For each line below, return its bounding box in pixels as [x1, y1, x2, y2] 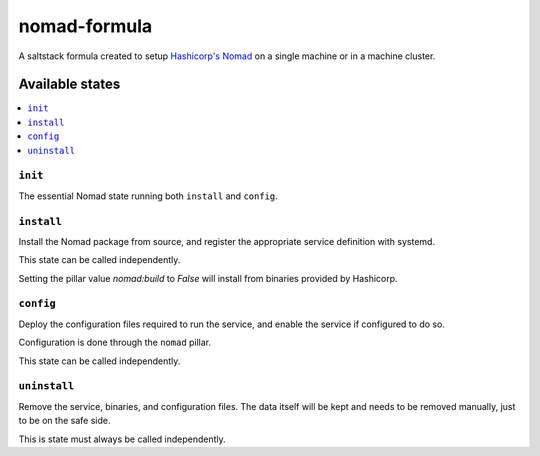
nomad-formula [18, 15, 153, 37]
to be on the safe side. [18, 415, 111, 427]
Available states [18, 76, 121, 93]
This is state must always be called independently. [18, 433, 227, 445]
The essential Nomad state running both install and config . [18, 190, 279, 202]
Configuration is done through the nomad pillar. [18, 336, 212, 349]
